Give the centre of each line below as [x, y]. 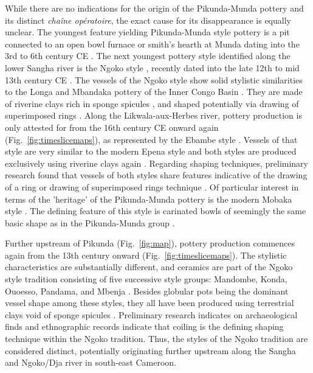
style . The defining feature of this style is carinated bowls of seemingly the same [156, 211]
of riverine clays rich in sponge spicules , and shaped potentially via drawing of [152, 103]
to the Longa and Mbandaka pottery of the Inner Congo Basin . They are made [154, 92]
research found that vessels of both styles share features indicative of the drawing [156, 175]
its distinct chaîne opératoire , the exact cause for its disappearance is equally [148, 20]
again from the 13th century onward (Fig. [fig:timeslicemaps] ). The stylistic [146, 255]
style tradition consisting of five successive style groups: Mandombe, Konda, [146, 279]
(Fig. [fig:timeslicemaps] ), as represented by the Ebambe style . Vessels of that [151, 139]
